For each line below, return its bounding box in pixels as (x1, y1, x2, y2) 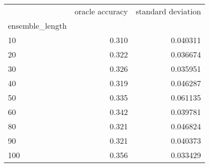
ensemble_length (8, 20, 67, 31)
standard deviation (136, 5, 201, 17)
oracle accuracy (74, 5, 128, 17)
